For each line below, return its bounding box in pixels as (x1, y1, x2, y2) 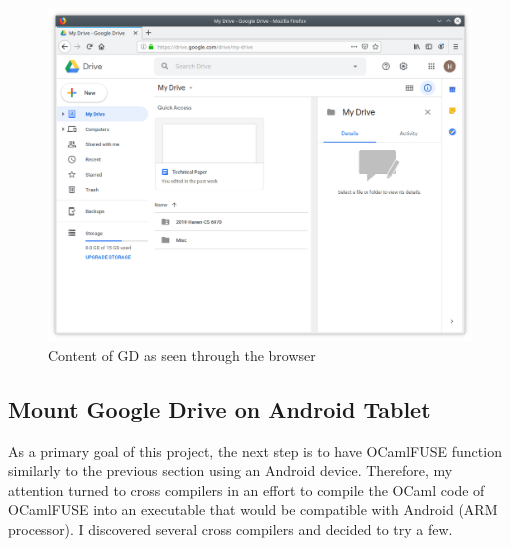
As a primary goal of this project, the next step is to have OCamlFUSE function (8, 440, 502, 461)
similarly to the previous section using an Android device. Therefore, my (8, 460, 453, 481)
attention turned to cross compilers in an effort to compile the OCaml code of (8, 479, 485, 500)
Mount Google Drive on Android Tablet (8, 393, 431, 424)
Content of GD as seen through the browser (48, 344, 316, 365)
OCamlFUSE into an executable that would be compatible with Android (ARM (8, 499, 498, 520)
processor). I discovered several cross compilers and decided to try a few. (8, 519, 453, 540)
